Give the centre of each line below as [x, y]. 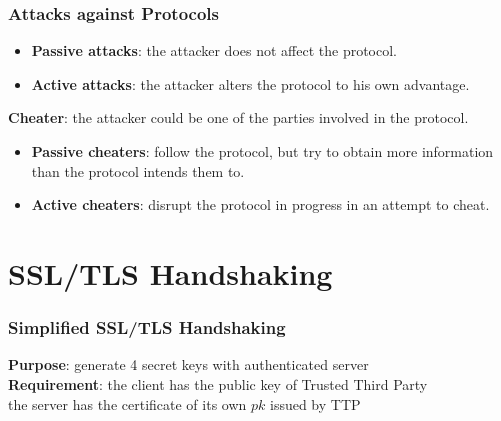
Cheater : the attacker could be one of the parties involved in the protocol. [238, 117]
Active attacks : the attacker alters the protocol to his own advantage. [250, 83]
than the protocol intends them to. [138, 170]
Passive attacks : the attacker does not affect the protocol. [214, 50]
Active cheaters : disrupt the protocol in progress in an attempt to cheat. [260, 204]
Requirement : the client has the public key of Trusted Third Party [218, 383]
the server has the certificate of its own [127, 403]
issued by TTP [315, 403]
